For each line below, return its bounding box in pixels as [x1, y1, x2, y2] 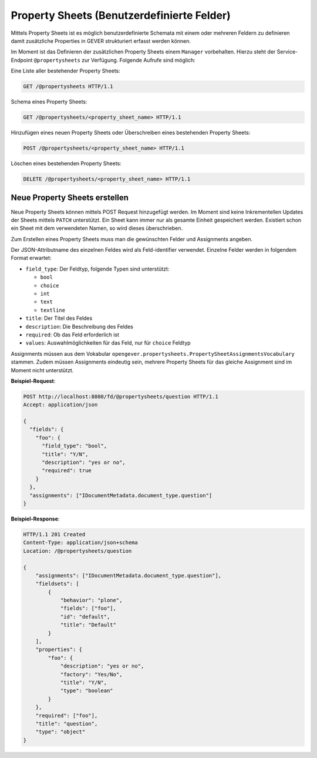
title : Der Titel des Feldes [25, 315, 93, 322]
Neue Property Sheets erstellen [11, 193, 129, 203]
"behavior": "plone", [60, 597, 123, 604]
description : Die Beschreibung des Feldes [25, 323, 133, 330]
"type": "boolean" [60, 687, 114, 694]
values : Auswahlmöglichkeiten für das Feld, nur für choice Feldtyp [25, 339, 191, 346]
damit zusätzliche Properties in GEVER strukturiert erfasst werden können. [11, 37, 191, 44]
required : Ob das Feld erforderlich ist [25, 331, 120, 338]
